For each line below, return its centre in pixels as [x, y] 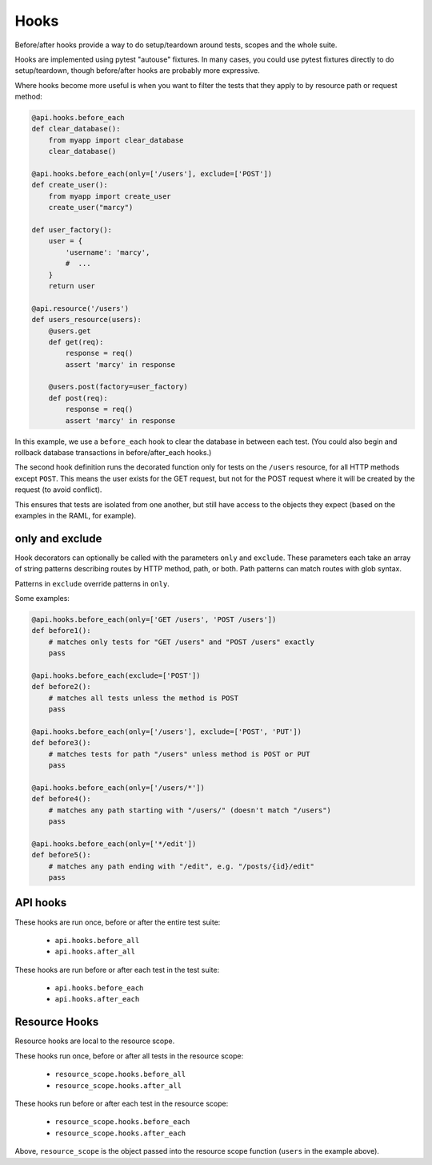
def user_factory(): [72, 230]
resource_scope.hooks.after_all [118, 1085]
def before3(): [61, 743]
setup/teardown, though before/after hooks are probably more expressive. [137, 71]
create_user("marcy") [91, 208]
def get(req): [76, 342]
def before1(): [61, 631]
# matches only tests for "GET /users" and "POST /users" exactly [182, 642]
